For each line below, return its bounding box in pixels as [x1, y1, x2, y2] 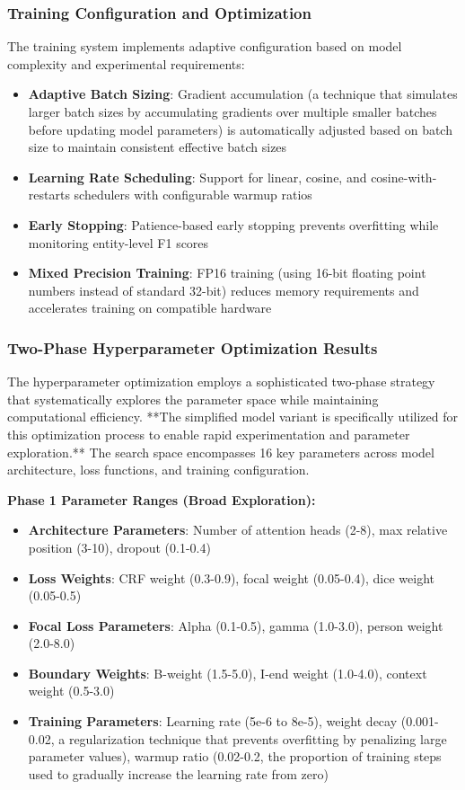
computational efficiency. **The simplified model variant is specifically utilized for [7, 407, 458, 426]
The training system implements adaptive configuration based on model [7, 37, 402, 56]
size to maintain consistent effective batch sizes [28, 138, 287, 156]
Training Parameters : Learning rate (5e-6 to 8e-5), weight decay [28, 712, 398, 731]
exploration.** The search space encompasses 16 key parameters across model [7, 442, 434, 461]
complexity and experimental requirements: [7, 54, 245, 73]
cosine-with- [371, 167, 437, 186]
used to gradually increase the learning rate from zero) [28, 764, 329, 783]
